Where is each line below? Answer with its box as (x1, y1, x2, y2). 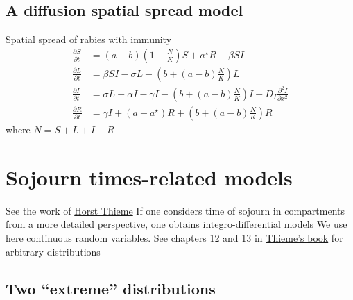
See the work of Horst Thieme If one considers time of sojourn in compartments (6, 203, 345, 217)
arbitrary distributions (6, 244, 101, 258)
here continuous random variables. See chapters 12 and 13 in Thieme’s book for (6, 230, 343, 244)
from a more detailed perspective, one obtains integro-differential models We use (6, 217, 347, 231)
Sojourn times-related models (6, 162, 293, 191)
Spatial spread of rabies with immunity (6, 32, 172, 47)
